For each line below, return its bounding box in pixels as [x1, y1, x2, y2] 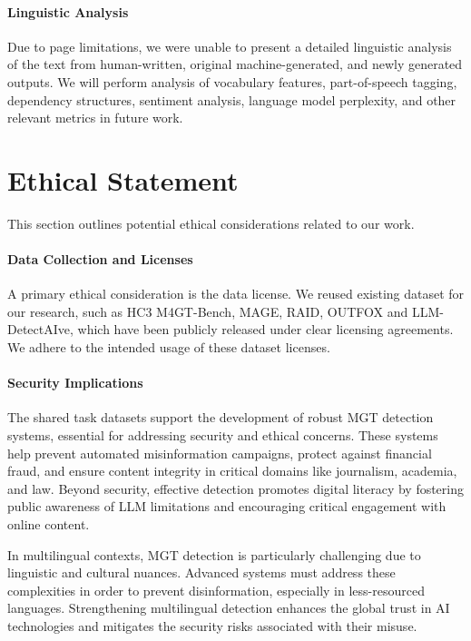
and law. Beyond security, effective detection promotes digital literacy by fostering [7, 478, 465, 498]
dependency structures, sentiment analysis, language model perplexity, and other [7, 90, 456, 109]
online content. [7, 515, 90, 534]
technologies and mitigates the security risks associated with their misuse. [7, 616, 417, 635]
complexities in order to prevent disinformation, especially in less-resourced [7, 580, 425, 599]
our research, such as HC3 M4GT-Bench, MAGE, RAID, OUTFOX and [7, 301, 408, 320]
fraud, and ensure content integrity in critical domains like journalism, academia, [7, 461, 457, 480]
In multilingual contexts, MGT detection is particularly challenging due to [7, 545, 421, 564]
